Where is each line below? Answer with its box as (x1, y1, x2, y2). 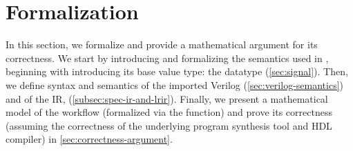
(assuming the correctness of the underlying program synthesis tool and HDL (6, 118, 332, 132)
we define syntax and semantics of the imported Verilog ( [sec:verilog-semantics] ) (6, 77, 343, 92)
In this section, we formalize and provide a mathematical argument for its (6, 37, 318, 52)
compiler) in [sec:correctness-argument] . (6, 132, 173, 146)
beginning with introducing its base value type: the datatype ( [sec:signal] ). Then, (6, 64, 348, 79)
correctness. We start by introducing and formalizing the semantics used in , (6, 50, 329, 65)
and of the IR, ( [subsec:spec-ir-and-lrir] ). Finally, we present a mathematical (6, 91, 328, 105)
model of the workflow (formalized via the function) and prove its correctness (6, 105, 332, 119)
